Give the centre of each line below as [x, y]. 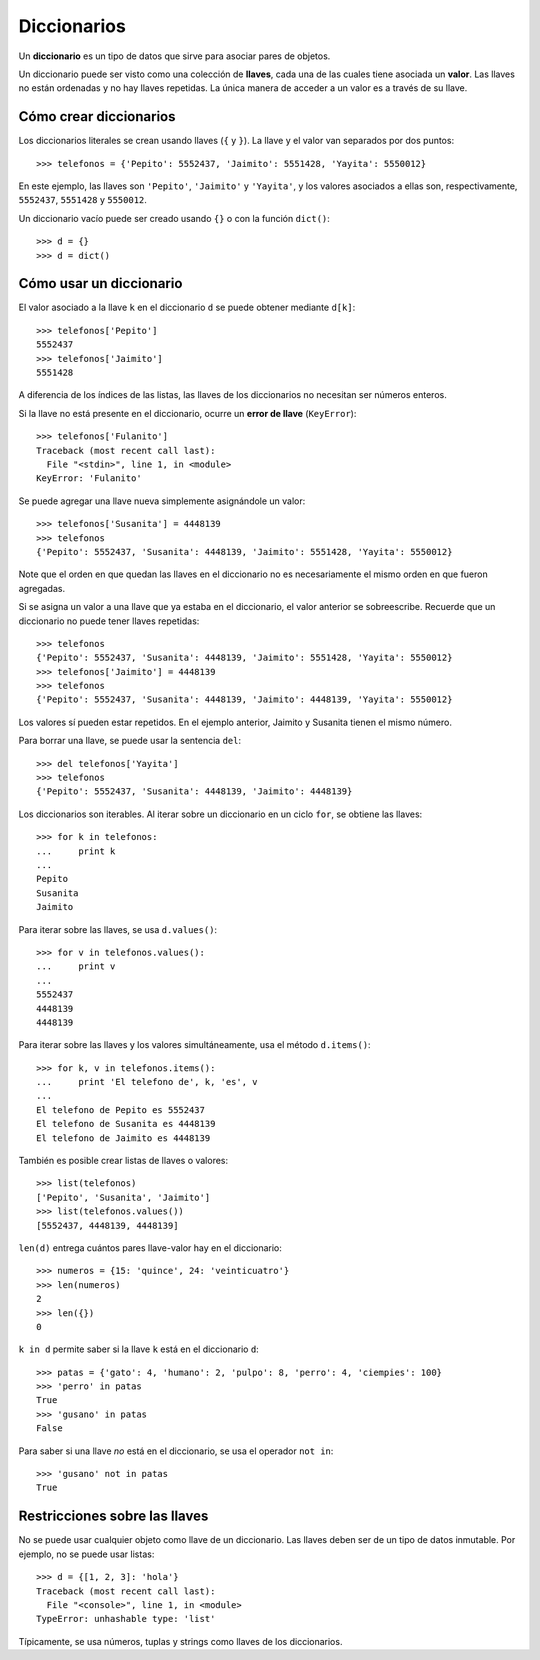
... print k [76, 851]
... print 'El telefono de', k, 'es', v [147, 1082]
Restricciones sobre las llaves [113, 1516]
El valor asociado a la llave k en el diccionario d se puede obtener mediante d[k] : [187, 307]
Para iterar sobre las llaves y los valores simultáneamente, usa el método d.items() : [194, 1045]
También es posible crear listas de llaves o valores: [123, 1161]
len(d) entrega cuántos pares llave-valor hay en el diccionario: [150, 1247]
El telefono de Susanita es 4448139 [126, 1124]
